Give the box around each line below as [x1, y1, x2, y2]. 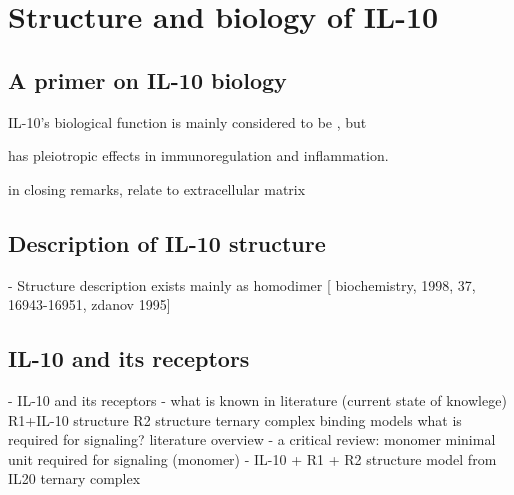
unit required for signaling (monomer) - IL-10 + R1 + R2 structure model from [8, 448, 497, 469]
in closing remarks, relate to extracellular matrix [8, 178, 306, 199]
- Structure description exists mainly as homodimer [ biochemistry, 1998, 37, [8, 274, 476, 295]
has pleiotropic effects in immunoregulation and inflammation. [8, 145, 389, 166]
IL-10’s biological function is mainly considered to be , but [8, 111, 367, 132]
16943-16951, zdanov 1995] [8, 294, 171, 315]
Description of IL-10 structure [8, 227, 326, 258]
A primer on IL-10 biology [8, 64, 287, 95]
